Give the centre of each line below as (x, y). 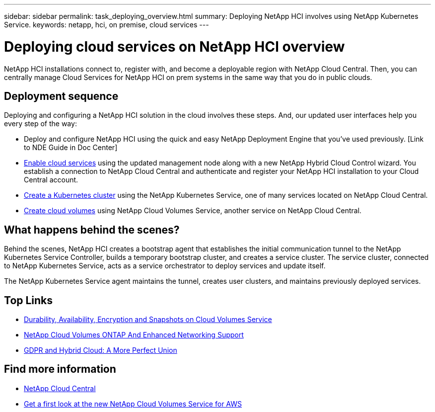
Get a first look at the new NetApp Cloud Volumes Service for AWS (133, 404)
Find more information (60, 369)
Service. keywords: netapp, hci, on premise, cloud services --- (107, 25)
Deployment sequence (61, 96)
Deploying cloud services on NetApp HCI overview (175, 46)
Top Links (29, 300)
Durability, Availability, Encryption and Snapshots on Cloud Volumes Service (148, 320)
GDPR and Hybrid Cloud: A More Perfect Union (101, 350)
